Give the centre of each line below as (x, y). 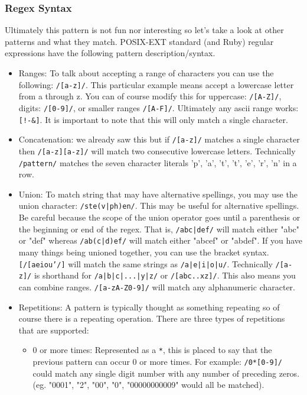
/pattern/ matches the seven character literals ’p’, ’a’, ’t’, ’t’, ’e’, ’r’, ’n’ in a (158, 162)
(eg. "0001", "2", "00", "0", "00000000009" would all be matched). (148, 385)
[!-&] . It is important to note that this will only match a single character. (153, 119)
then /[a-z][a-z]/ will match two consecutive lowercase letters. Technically (157, 150)
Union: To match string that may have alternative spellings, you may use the (158, 194)
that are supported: (54, 330)
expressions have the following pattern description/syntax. (110, 53)
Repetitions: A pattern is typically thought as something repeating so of (149, 307)
